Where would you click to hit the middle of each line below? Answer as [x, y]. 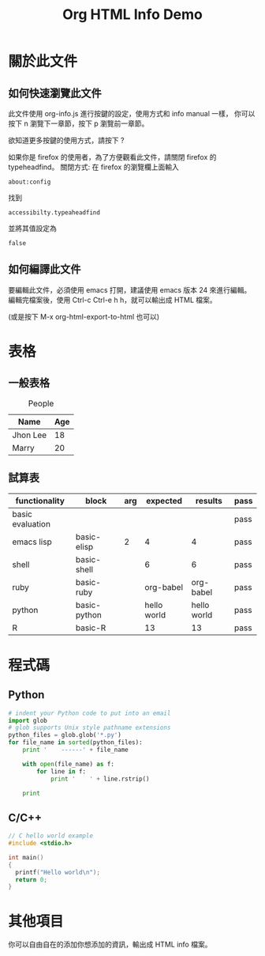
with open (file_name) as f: [68, 764]
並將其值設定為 [32, 228]
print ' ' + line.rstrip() [100, 779]
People [41, 403]
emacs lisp [32, 542]
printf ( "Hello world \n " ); [58, 872]
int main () [26, 857]
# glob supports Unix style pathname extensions [90, 728]
